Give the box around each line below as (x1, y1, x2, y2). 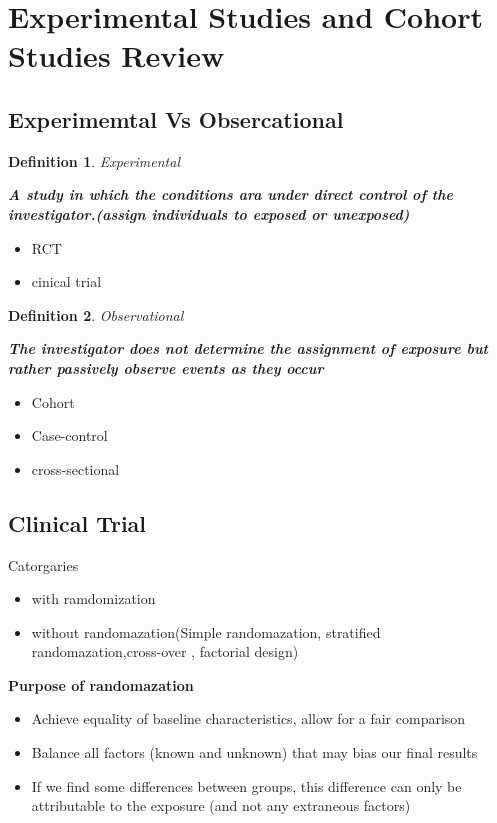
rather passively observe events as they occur (8, 357, 324, 378)
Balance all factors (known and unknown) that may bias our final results (31, 742, 478, 763)
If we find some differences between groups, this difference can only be (31, 775, 462, 796)
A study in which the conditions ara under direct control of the (8, 184, 453, 205)
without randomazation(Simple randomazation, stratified (31, 621, 381, 642)
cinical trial (31, 271, 102, 292)
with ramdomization (31, 588, 156, 609)
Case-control (31, 425, 108, 446)
